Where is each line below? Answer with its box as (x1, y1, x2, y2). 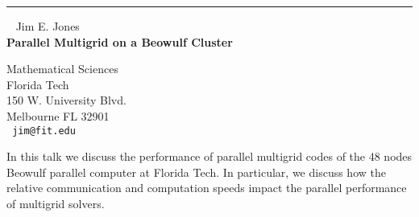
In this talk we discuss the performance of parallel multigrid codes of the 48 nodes (6, 148, 413, 165)
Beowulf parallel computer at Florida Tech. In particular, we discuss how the (6, 163, 386, 180)
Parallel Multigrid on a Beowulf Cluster (6, 33, 233, 50)
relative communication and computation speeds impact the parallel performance (6, 179, 407, 196)
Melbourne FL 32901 (6, 107, 110, 124)
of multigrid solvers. (6, 195, 105, 211)
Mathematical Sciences (6, 60, 118, 77)
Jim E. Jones (15, 18, 80, 34)
